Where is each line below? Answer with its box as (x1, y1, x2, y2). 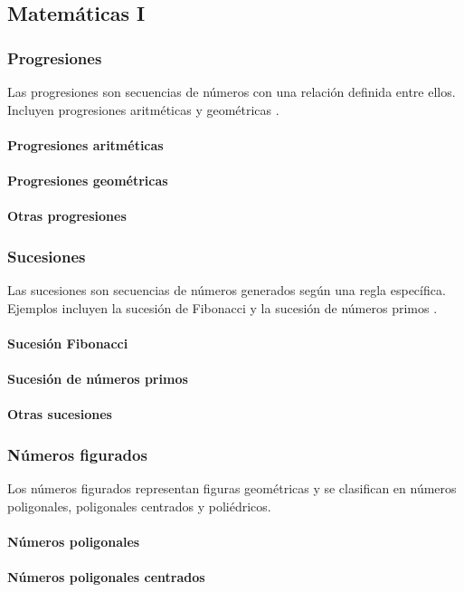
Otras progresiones (7, 206, 127, 225)
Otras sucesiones (7, 405, 112, 424)
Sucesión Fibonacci (7, 333, 128, 352)
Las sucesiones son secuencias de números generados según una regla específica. (7, 280, 446, 299)
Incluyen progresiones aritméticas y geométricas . (7, 100, 279, 119)
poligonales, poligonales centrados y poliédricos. (7, 496, 271, 515)
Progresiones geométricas (7, 170, 168, 189)
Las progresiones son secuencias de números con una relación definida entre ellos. (7, 82, 456, 100)
